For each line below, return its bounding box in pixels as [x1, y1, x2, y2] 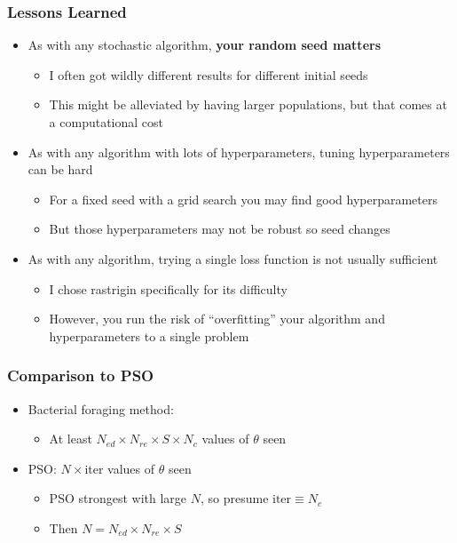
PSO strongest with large [49, 489, 187, 507]
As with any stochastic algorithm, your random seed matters [28, 36, 381, 54]
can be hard [28, 160, 93, 179]
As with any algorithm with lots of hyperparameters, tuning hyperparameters [28, 142, 450, 161]
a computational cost [49, 113, 164, 131]
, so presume [200, 489, 269, 507]
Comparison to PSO [7, 364, 154, 387]
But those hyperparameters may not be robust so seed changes [49, 220, 390, 238]
